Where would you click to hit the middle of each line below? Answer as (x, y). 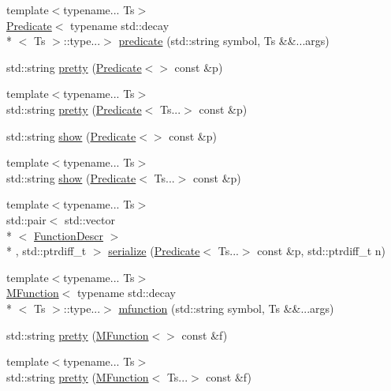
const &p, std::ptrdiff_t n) (322, 251)
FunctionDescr (69, 235)
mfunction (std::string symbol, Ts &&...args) (226, 308)
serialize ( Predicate (154, 251)
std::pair (26, 219)
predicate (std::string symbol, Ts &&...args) (224, 41)
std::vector (90, 219)
